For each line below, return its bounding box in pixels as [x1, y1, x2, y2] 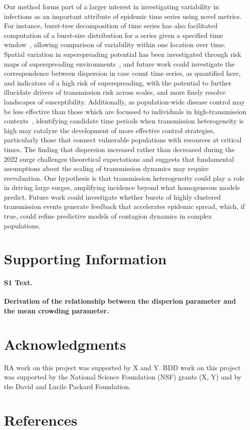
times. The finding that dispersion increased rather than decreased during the [4, 144, 235, 154]
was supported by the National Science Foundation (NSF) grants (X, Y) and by [4, 372, 242, 382]
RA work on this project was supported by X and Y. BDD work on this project [4, 362, 241, 372]
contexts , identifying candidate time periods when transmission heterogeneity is [4, 116, 244, 126]
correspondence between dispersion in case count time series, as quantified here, [4, 68, 241, 78]
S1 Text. [4, 277, 33, 288]
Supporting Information [4, 249, 167, 269]
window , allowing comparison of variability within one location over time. [4, 39, 226, 50]
